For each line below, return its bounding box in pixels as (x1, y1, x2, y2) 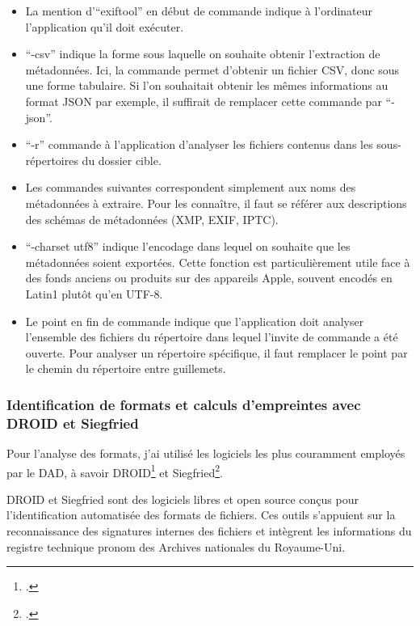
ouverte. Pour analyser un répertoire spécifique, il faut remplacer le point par (25, 344, 408, 361)
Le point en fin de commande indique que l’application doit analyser (25, 312, 364, 329)
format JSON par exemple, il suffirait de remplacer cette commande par (25, 92, 382, 109)
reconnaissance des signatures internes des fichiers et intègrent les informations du (6, 522, 412, 539)
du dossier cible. (82, 151, 162, 168)
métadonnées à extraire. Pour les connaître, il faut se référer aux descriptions (25, 194, 407, 211)
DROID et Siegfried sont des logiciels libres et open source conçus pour (6, 490, 359, 507)
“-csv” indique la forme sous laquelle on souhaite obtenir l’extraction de (25, 45, 380, 62)
